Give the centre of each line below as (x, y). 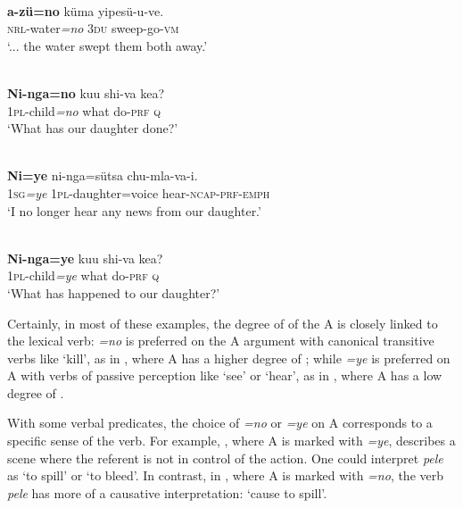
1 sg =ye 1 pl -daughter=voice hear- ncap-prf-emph (139, 192)
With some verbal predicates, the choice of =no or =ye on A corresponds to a (220, 423)
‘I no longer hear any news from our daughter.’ (134, 210)
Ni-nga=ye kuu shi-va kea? (85, 258)
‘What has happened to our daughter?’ (114, 292)
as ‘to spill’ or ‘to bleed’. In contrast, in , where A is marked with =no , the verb (226, 475)
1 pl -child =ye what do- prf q (83, 275)
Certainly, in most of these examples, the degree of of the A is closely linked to (223, 323)
